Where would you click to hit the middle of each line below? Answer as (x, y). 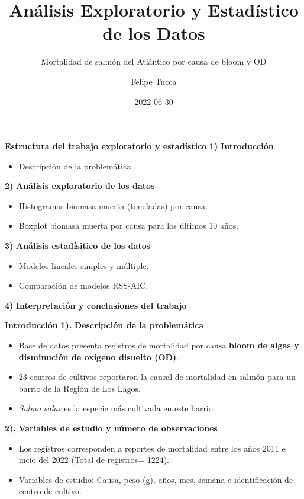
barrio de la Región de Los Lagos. (80, 388)
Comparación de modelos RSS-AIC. (83, 285)
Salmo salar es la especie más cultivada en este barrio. (117, 408)
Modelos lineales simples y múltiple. (84, 265)
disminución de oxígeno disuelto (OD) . (98, 356)
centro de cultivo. (50, 491)
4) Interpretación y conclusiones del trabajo (96, 305)
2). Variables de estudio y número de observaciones (111, 428)
